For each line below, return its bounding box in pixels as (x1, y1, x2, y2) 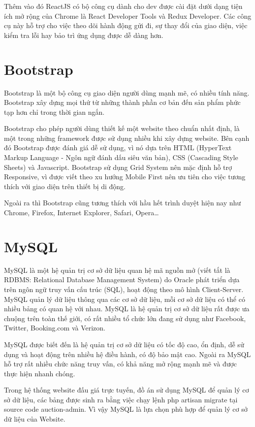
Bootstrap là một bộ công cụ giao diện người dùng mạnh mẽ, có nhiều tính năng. (4, 87, 250, 98)
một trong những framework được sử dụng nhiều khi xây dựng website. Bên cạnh (4, 132, 250, 143)
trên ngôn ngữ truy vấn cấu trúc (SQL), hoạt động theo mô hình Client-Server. (4, 284, 244, 294)
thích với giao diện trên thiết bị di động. (4, 181, 126, 191)
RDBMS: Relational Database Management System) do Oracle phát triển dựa (4, 274, 240, 285)
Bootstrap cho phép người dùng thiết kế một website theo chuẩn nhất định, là (4, 123, 240, 133)
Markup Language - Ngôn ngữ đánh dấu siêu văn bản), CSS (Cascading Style (4, 152, 238, 163)
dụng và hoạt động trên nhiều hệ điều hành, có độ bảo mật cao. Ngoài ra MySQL (4, 349, 251, 359)
